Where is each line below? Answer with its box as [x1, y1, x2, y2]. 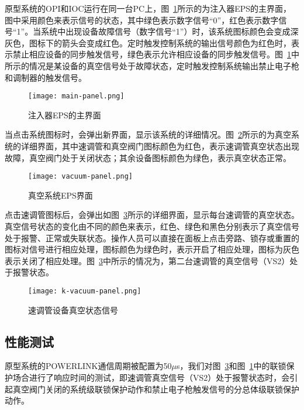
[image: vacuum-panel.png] [28, 172, 133, 181]
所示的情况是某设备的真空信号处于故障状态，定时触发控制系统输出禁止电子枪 [5, 59, 299, 71]
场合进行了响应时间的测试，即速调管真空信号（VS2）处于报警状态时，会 [12, 371, 290, 384]
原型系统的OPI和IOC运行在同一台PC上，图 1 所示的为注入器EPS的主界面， [5, 2, 292, 14]
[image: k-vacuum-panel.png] [28, 287, 141, 295]
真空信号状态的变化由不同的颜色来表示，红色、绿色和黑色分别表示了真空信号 [5, 220, 299, 233]
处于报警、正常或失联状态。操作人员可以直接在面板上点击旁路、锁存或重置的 [5, 231, 299, 244]
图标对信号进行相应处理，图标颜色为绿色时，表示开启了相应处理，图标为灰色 [5, 243, 299, 255]
